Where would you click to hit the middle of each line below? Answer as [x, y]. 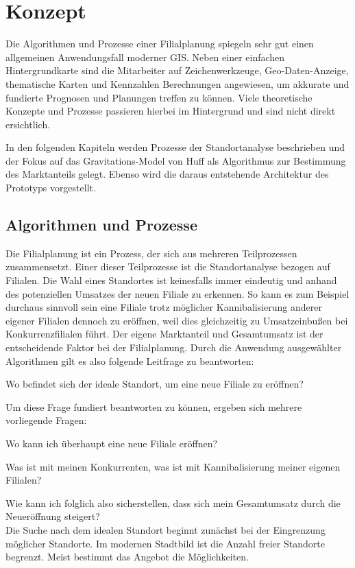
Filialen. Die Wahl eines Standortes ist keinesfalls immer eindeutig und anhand [171, 280]
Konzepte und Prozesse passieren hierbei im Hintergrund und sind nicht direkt [171, 111]
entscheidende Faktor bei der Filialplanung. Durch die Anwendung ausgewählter [174, 347]
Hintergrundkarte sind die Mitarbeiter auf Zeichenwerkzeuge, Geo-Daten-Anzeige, [177, 70]
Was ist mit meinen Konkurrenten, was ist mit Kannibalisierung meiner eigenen [173, 466]
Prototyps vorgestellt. [51, 188]
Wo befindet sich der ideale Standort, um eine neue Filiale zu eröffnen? [155, 384]
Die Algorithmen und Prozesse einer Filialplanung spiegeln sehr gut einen [160, 44]
